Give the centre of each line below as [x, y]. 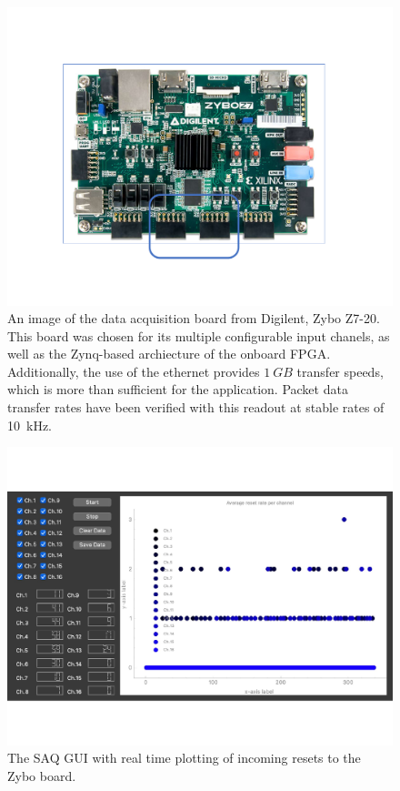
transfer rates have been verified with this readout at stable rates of [196, 407]
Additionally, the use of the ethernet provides [134, 371]
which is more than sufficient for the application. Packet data [178, 389]
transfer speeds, [340, 371]
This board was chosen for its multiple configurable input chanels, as [199, 335]
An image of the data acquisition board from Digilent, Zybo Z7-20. [194, 318]
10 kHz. [30, 425]
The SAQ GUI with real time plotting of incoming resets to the [184, 758]
